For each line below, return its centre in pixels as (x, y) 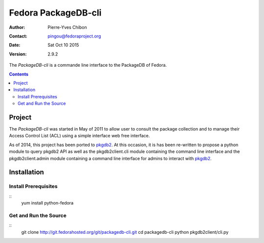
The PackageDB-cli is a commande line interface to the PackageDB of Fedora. (88, 65)
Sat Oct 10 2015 (63, 45)
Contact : (18, 36)
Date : (15, 45)
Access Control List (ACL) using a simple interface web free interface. (79, 136)
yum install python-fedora (47, 203)
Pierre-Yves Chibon (67, 27)
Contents (19, 74)
